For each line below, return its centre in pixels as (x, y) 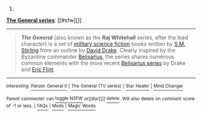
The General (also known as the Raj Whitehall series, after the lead (104, 37)
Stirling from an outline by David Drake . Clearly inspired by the (98, 50)
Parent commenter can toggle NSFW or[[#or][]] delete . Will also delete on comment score (100, 98)
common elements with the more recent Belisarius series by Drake (103, 63)
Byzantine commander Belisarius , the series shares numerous (97, 57)
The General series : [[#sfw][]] (44, 20)
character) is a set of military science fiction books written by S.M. (103, 44)
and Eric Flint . (38, 69)
